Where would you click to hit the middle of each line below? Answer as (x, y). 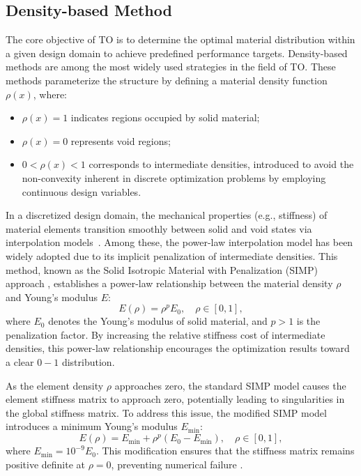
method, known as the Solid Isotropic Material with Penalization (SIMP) (162, 269)
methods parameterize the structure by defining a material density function (167, 80)
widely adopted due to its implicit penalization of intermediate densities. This (172, 255)
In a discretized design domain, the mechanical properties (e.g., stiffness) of (167, 215)
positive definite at (46, 464)
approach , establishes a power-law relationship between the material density (169, 283)
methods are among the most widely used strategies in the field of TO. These (171, 67)
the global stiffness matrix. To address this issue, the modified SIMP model (166, 412)
